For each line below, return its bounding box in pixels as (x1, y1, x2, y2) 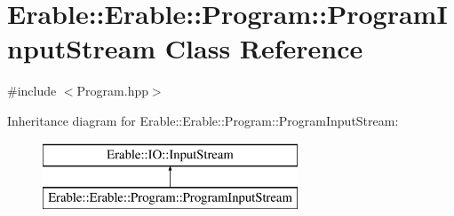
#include (7, 81, 57, 100)
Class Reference (164, 30, 363, 66)
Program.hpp (76, 81, 148, 100)
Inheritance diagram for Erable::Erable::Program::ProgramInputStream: (7, 111, 399, 129)
